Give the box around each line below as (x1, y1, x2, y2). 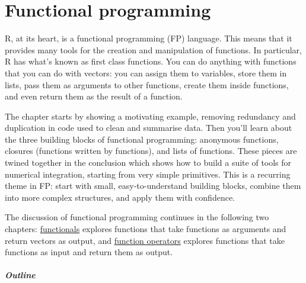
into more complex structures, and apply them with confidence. (5, 191, 235, 203)
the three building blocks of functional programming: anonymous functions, (5, 133, 279, 145)
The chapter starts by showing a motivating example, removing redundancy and (5, 110, 296, 122)
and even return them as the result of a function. (5, 90, 183, 102)
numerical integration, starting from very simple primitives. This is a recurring (5, 168, 291, 180)
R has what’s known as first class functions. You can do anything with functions (5, 55, 297, 67)
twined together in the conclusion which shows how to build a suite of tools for (5, 156, 292, 169)
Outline (5, 269, 36, 281)
